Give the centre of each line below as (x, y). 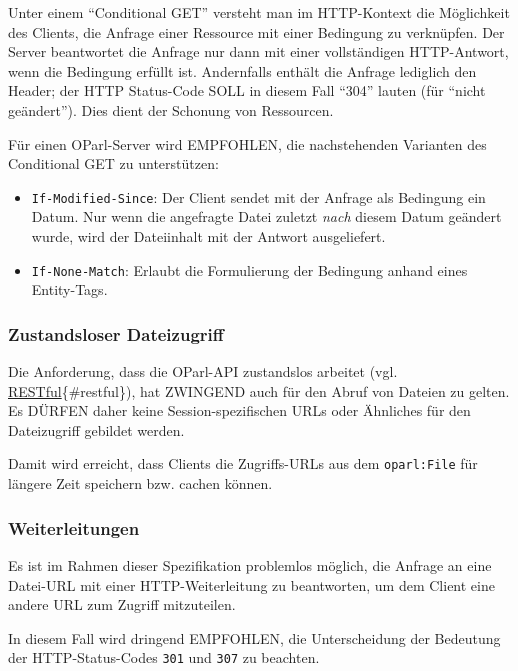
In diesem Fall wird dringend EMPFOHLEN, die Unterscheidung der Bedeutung (254, 637)
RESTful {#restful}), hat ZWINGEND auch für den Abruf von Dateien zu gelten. (259, 390)
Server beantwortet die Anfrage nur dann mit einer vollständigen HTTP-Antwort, (258, 51)
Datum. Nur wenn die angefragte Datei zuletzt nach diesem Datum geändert (266, 216)
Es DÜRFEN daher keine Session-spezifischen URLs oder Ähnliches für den (239, 410)
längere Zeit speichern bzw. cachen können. (140, 483)
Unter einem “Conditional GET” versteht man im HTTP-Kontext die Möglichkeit (259, 12)
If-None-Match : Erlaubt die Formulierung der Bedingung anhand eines (249, 269)
